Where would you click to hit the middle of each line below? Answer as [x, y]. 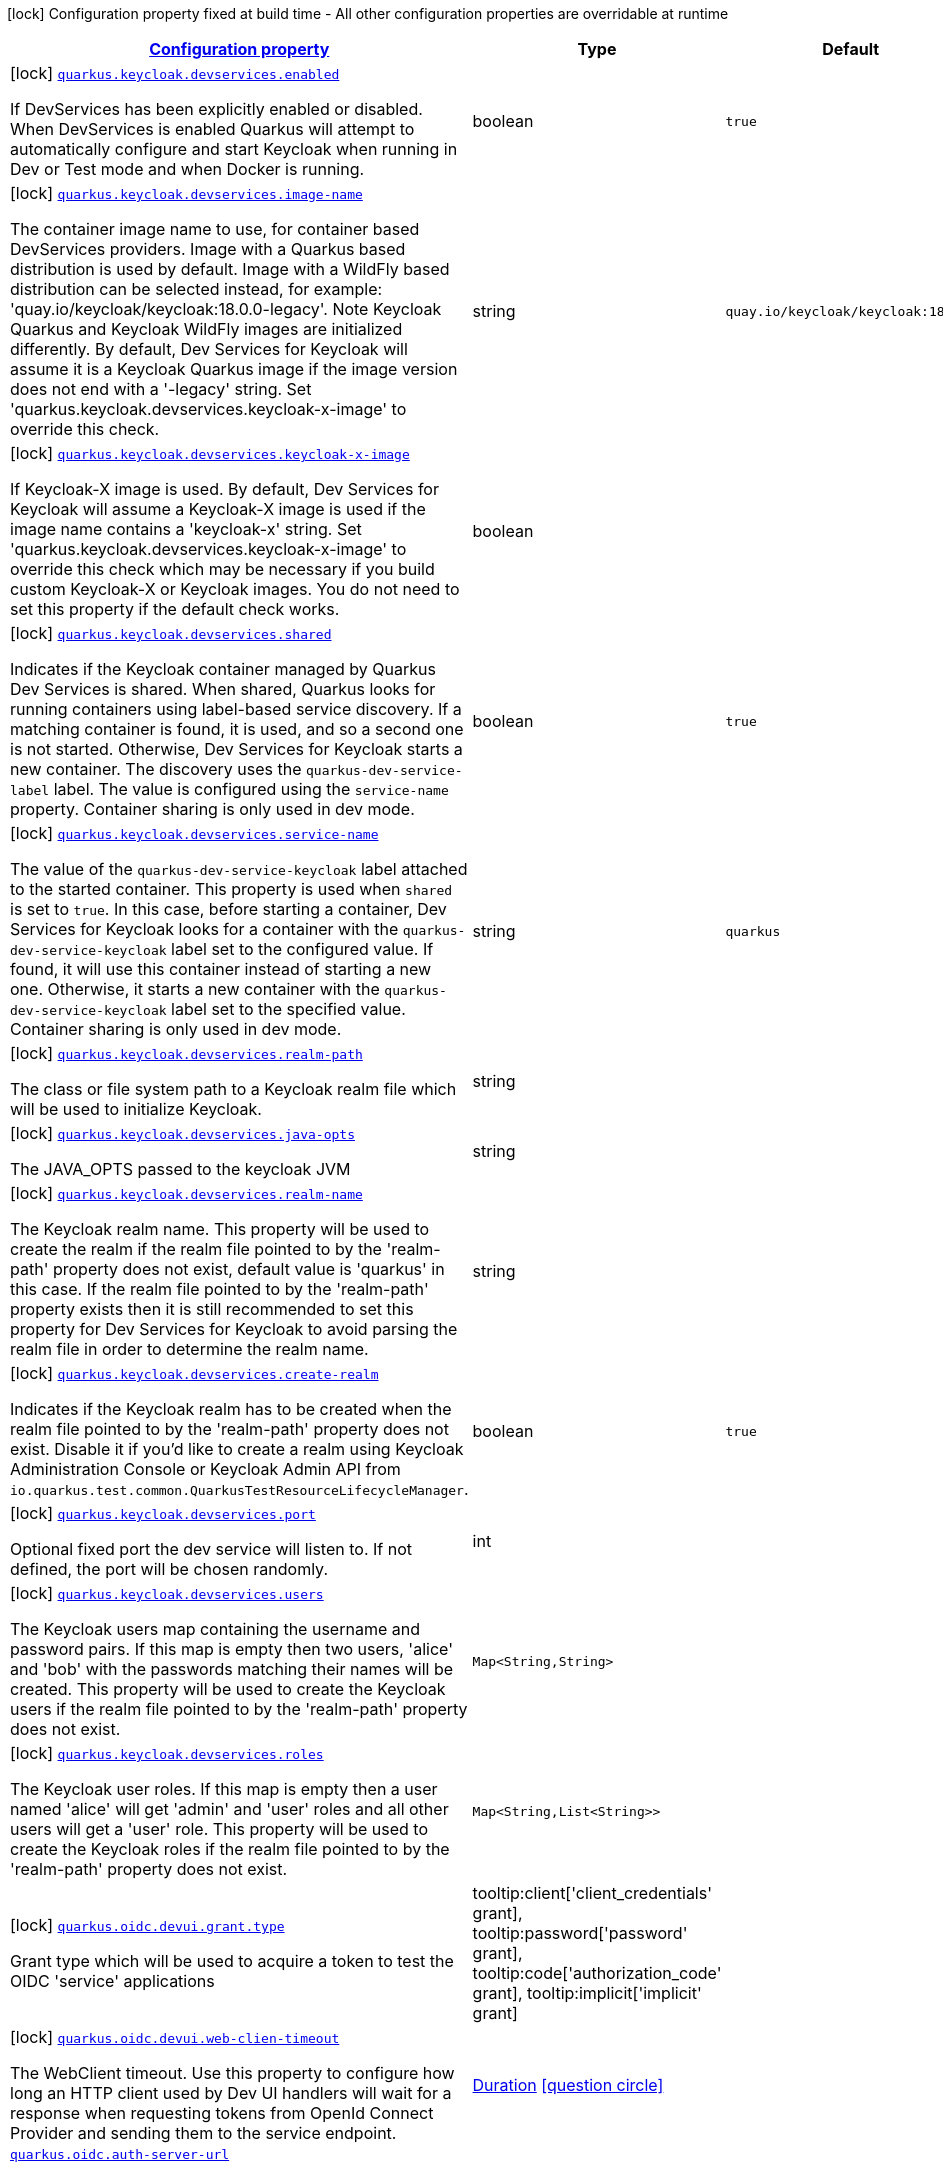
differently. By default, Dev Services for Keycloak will [209, 349]
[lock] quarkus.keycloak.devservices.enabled [175, 73]
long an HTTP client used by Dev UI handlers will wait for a [231, 2093]
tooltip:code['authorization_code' [597, 1973]
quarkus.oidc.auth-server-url [120, 2154]
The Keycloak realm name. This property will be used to [220, 1229]
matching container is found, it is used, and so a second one [237, 729]
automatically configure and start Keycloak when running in [234, 149]
